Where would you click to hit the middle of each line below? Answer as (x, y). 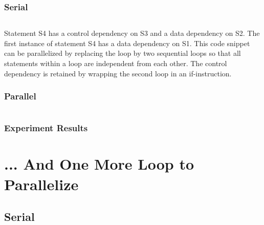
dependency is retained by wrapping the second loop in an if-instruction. (118, 73)
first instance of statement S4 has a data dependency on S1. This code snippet (127, 43)
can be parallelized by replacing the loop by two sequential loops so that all (123, 53)
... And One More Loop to (99, 164)
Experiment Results (46, 128)
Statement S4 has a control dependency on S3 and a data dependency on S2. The (132, 33)
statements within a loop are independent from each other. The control (116, 63)
